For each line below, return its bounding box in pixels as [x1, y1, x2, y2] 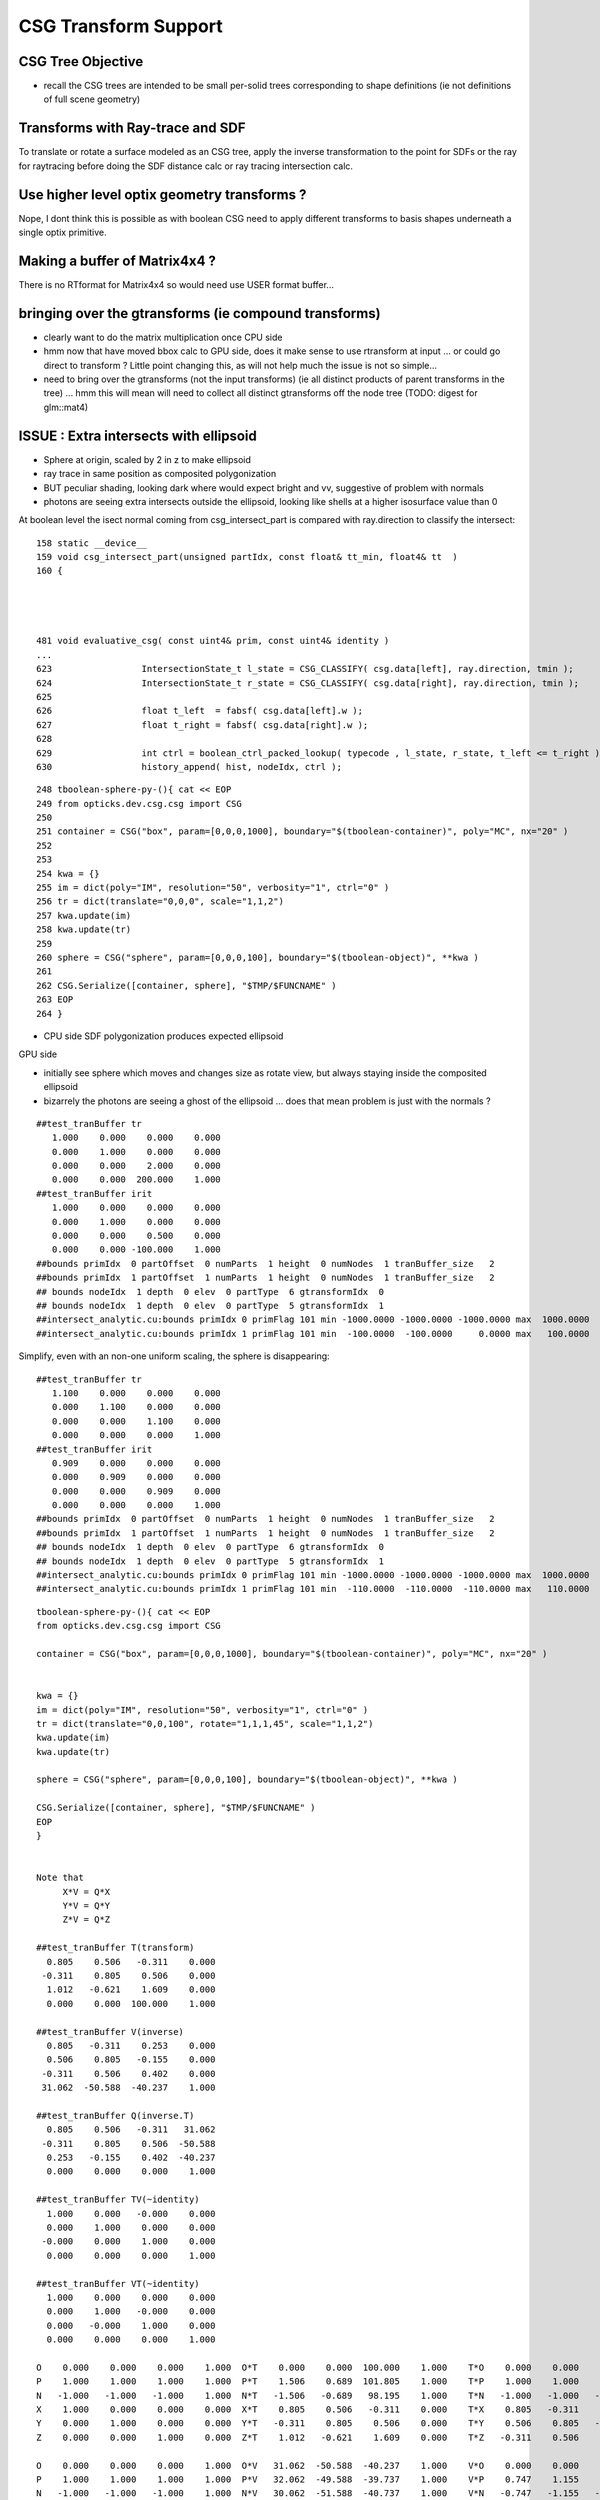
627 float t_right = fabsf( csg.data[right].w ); [36, 719, 369, 730]
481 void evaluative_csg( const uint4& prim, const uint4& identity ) [36, 635, 390, 647]
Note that [36, 1872, 84, 1884]
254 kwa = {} [36, 868, 100, 879]
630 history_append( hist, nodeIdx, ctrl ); [36, 761, 342, 772]
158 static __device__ [36, 537, 148, 549]
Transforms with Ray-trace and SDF [18, 120, 246, 137]
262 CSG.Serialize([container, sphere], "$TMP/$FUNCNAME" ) [36, 980, 337, 991]
